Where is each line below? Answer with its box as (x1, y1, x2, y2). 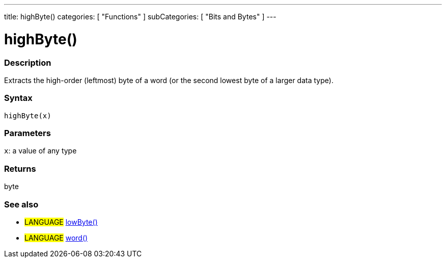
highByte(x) (4, 111, 51, 120)
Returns (4, 163, 36, 174)
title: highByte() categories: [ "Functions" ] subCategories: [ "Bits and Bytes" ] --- (4, 12, 276, 21)
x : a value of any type (4, 146, 77, 155)
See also (4, 199, 39, 209)
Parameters (4, 128, 51, 138)
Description (4, 57, 51, 68)
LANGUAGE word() (24, 233, 88, 242)
